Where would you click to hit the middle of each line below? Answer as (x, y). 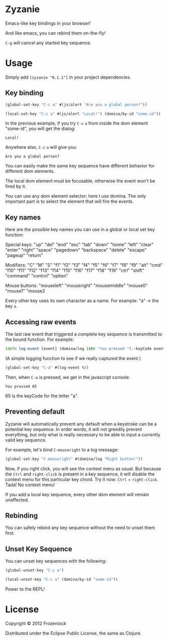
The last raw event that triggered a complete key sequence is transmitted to (84, 334)
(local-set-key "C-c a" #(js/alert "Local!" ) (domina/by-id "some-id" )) (83, 114)
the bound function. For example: (40, 339)
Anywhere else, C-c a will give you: (41, 147)
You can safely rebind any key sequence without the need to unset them (80, 528)
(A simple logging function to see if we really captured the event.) (73, 358)
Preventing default (35, 412)
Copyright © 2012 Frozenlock (36, 623)
